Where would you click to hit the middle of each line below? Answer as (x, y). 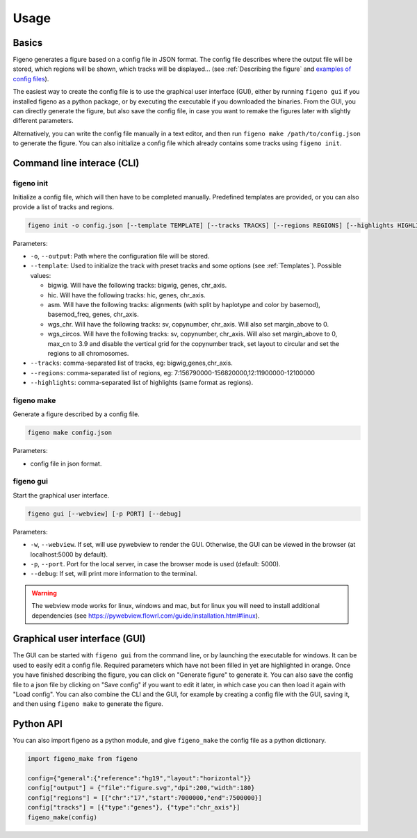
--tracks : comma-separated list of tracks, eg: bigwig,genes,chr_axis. (131, 363)
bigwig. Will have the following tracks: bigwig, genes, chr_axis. (137, 286)
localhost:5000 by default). (69, 554)
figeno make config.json (70, 433)
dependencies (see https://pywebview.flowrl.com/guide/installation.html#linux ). (146, 616)
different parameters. (43, 121)
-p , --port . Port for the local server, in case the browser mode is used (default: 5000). (155, 564)
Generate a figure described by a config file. (76, 414)
